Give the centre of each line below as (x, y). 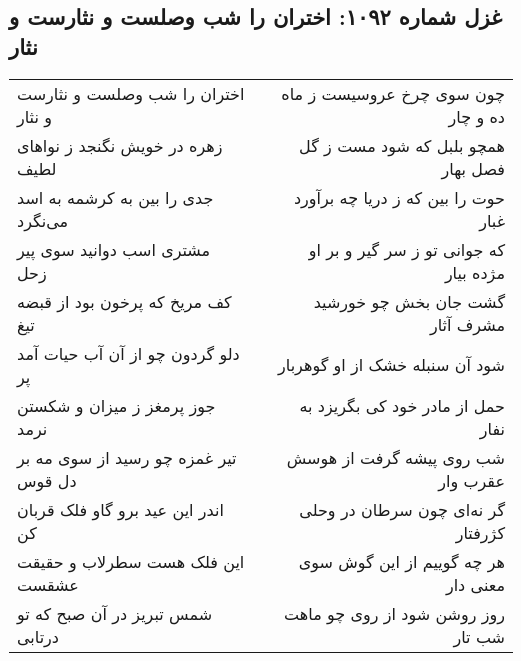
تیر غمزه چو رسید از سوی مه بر (127, 457)
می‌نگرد (43, 220)
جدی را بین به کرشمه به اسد (115, 197)
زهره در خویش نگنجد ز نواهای (120, 145)
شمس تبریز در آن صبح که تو (115, 613)
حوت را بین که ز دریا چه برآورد (399, 197)
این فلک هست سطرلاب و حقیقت (131, 561)
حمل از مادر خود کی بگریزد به (402, 405)
